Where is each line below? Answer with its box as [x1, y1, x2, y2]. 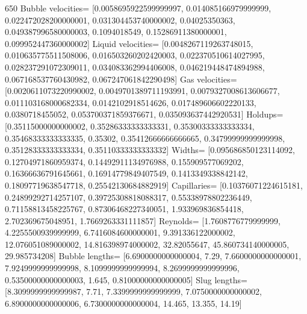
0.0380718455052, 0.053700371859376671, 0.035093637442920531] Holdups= [5, 108, 284, 121]
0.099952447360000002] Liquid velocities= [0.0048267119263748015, [5, 37, 253, 49]
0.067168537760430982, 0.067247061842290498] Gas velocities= [5, 72, 237, 85]
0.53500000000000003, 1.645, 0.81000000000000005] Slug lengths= [5, 273, 247, 286]
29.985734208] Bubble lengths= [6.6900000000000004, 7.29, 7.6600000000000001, [5, 250, 302, 262]
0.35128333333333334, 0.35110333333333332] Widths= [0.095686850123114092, [5, 143, 295, 156]
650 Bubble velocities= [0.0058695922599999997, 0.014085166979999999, [5, 2, 271, 14]
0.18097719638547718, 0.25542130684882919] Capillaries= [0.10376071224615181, [5, 178, 303, 191]
